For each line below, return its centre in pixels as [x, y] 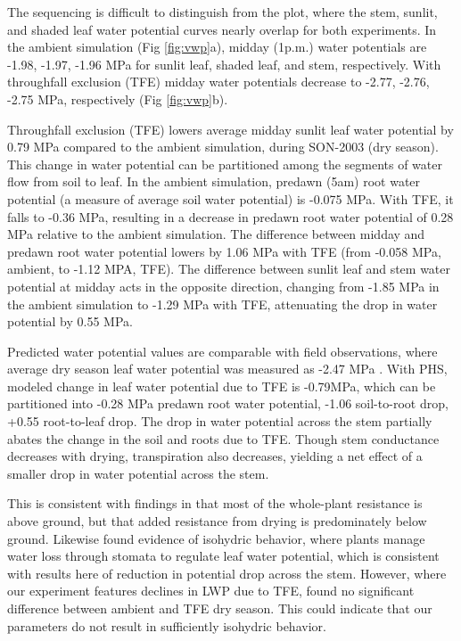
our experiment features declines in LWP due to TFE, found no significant [211, 591]
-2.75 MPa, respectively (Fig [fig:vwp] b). [118, 99]
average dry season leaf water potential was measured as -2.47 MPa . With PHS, [227, 369]
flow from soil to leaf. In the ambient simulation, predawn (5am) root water [214, 181]
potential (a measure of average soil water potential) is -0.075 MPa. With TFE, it [230, 198]
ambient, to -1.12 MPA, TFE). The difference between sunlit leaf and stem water [229, 269]
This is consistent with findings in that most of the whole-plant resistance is [215, 503]
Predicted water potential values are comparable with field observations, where [222, 351]
